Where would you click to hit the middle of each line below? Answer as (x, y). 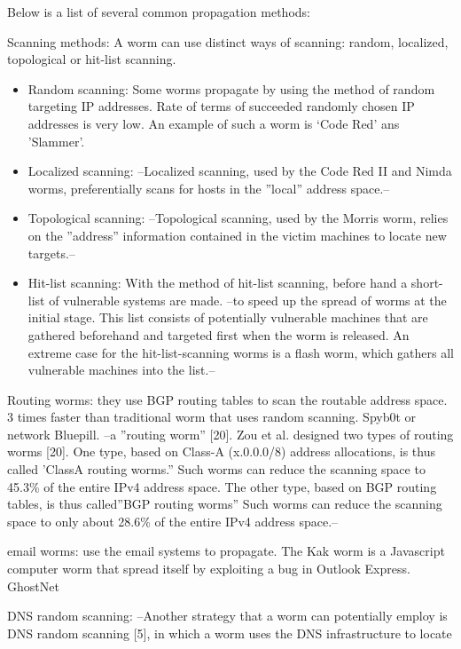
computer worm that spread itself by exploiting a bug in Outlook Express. (209, 569)
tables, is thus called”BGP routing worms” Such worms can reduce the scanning (225, 504)
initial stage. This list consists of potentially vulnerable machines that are (228, 317)
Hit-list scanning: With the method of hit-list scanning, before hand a (218, 283)
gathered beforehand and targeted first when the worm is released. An (219, 334)
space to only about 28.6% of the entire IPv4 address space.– (173, 521)
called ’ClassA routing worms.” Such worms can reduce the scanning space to (216, 469)
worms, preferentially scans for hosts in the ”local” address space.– (209, 188)
